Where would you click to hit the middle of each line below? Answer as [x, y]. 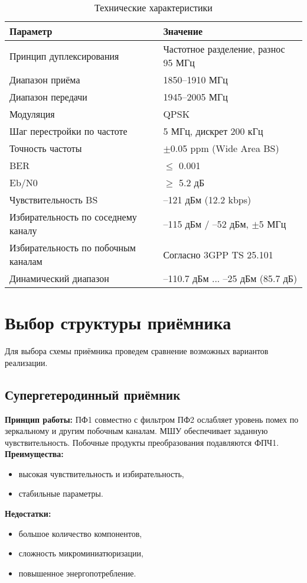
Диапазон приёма [45, 80]
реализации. [26, 362]
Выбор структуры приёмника [118, 323]
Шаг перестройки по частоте [68, 131]
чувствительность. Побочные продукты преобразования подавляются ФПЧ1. [142, 442]
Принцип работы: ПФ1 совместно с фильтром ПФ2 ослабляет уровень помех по [152, 419]
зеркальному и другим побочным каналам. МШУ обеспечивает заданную [136, 431]
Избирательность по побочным [73, 247]
